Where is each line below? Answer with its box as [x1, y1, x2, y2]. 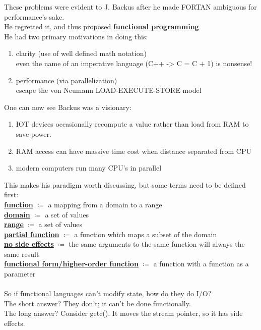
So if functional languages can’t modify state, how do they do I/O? [4, 288, 212, 299]
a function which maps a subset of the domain [74, 229, 217, 239]
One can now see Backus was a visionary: [4, 101, 132, 112]
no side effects [4, 239, 54, 249]
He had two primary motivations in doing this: [4, 31, 148, 41]
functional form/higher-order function [4, 258, 139, 269]
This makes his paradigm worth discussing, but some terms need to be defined [4, 179, 246, 190]
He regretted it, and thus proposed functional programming [4, 21, 199, 32]
